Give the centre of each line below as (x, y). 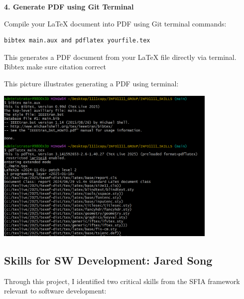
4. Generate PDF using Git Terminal (69, 6)
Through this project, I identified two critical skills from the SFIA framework (122, 281)
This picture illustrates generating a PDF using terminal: (91, 83)
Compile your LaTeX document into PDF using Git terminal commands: (115, 23)
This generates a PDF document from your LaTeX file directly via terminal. (120, 57)
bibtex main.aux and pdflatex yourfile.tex (77, 41)
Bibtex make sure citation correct (55, 67)
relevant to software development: (55, 291)
